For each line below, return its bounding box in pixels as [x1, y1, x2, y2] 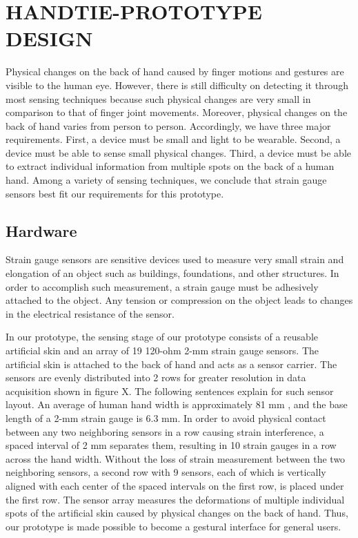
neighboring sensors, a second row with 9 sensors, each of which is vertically [6, 465, 326, 479]
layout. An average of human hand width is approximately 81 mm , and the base [6, 397, 348, 412]
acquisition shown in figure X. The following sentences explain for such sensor [6, 383, 334, 398]
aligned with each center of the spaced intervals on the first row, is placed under [6, 478, 344, 492]
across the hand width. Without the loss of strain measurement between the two [6, 451, 346, 465]
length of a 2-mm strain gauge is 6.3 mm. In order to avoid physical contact [6, 410, 326, 425]
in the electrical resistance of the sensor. [6, 306, 175, 320]
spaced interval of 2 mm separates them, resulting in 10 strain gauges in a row [6, 438, 337, 452]
